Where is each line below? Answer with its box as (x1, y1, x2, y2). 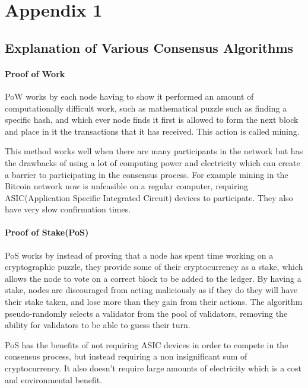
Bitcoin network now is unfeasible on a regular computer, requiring (5, 180, 249, 192)
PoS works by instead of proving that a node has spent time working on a (5, 249, 274, 261)
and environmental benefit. (5, 373, 103, 386)
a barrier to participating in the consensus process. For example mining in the (5, 168, 288, 180)
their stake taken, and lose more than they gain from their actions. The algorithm (5, 295, 303, 308)
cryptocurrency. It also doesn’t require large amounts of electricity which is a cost (5, 362, 301, 374)
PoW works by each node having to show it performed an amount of (5, 90, 254, 102)
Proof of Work (5, 67, 65, 79)
